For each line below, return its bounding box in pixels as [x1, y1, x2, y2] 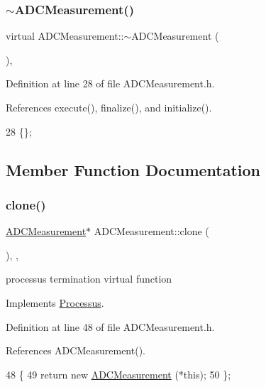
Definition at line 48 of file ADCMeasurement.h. [6, 319, 215, 334]
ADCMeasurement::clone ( [94, 224, 209, 239]
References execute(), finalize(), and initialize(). [6, 100, 212, 114]
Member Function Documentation [6, 158, 261, 180]
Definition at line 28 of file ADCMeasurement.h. [6, 76, 215, 91]
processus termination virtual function [6, 271, 172, 286]
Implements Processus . [6, 295, 104, 310]
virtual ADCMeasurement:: [6, 28, 124, 43]
